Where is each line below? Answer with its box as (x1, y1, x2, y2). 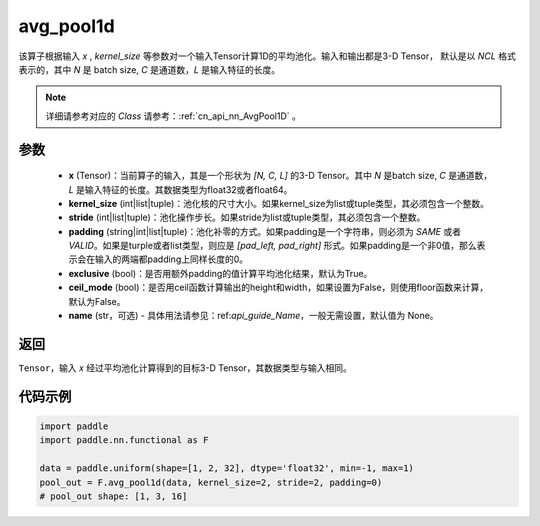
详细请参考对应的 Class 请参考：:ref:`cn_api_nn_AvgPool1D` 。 (45, 110, 302, 122)
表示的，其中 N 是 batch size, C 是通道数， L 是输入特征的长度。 (18, 63, 281, 75)
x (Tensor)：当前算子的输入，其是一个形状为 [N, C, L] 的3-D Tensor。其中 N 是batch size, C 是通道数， (68, 170, 493, 182)
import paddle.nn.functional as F (39, 435, 209, 446)
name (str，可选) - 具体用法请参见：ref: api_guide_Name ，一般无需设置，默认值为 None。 (68, 310, 439, 322)
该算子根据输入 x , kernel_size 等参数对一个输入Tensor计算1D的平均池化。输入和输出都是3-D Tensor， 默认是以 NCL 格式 (18, 50, 517, 62)
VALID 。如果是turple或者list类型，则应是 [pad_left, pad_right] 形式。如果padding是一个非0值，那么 (68, 240, 477, 252)
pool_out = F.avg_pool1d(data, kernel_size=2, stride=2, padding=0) (39, 476, 383, 488)
